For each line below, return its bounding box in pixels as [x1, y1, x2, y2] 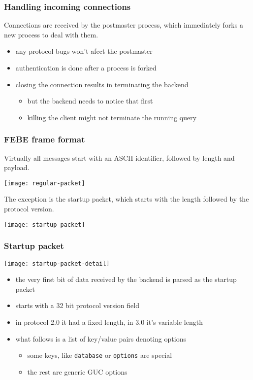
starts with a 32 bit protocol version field [15, 300, 139, 311]
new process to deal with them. [4, 29, 98, 39]
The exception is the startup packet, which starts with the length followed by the [4, 194, 249, 204]
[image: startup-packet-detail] [4, 260, 110, 267]
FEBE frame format [4, 133, 85, 145]
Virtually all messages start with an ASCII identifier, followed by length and [4, 152, 235, 163]
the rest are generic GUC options [27, 366, 127, 377]
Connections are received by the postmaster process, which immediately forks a [4, 20, 243, 30]
